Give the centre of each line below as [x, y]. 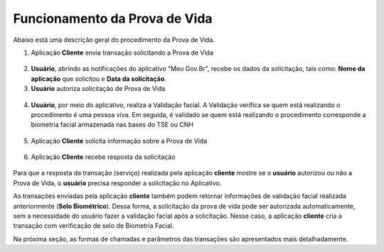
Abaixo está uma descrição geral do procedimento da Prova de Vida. [114, 40]
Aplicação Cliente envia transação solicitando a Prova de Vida [122, 53]
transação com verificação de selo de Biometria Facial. [94, 226]
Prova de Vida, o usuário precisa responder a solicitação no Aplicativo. [117, 183]
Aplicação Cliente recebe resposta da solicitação [103, 157]
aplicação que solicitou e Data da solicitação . [98, 79]
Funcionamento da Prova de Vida [113, 18]
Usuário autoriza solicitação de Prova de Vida [98, 89]
